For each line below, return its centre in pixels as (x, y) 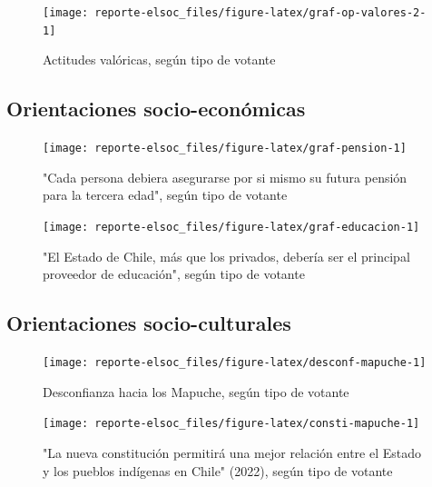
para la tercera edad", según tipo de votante (165, 195)
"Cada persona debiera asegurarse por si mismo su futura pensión (225, 177)
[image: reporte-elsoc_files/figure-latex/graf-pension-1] (225, 149)
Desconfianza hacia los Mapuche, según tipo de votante (196, 391)
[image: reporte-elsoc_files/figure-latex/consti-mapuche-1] (231, 424)
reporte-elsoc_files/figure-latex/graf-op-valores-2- (260, 13)
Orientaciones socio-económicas (156, 109)
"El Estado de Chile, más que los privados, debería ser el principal (226, 256)
